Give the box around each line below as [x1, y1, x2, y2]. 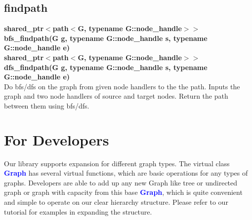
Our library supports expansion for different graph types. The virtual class [4, 158, 230, 168]
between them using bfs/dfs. [4, 100, 89, 110]
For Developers [4, 129, 109, 149]
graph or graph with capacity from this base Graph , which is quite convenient [4, 187, 243, 197]
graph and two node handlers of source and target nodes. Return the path [4, 91, 228, 101]
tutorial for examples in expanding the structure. [4, 206, 152, 217]
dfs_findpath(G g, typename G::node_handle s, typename [4, 62, 208, 72]
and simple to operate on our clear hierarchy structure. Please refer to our [4, 197, 228, 207]
